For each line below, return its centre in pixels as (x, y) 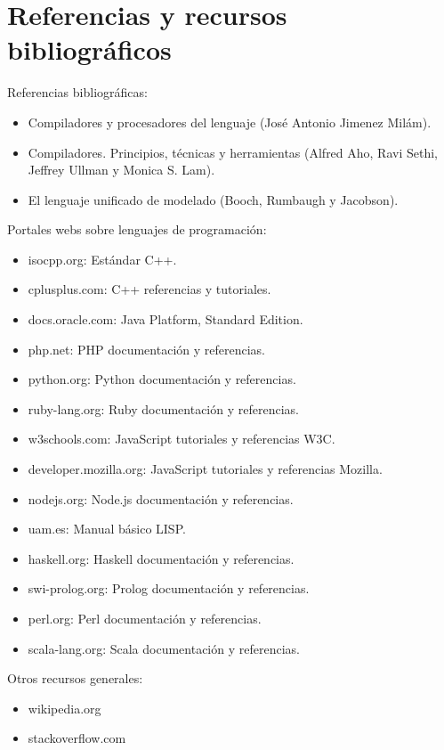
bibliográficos (89, 49)
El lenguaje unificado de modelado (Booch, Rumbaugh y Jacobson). (213, 199)
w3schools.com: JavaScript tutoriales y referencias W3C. (182, 439)
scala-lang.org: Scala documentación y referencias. (164, 648)
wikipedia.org (65, 708)
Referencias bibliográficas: (77, 92)
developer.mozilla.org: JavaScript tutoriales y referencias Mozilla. (205, 469)
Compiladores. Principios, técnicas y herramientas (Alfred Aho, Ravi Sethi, (233, 152)
